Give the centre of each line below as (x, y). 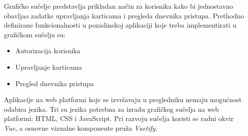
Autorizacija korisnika (48, 51)
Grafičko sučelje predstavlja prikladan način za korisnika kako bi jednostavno (119, 6)
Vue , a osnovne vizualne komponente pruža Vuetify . (81, 128)
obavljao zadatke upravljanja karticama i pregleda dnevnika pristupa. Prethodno (124, 15)
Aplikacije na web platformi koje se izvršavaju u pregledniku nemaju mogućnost (123, 99)
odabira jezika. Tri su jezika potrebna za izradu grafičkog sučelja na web (111, 109)
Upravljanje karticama (49, 67)
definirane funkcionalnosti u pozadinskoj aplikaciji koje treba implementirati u (120, 25)
